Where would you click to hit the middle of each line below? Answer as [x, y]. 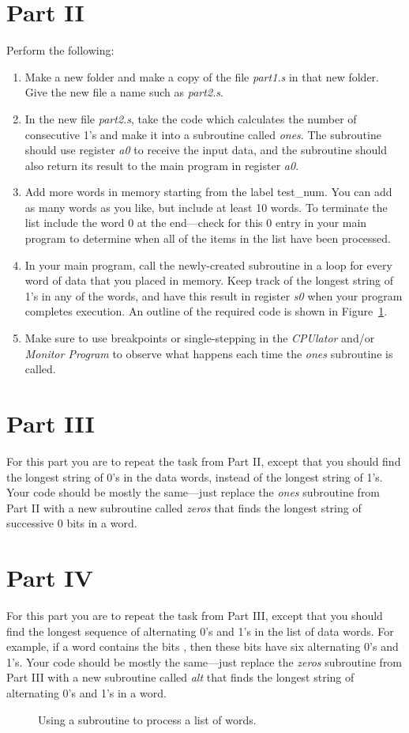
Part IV [50, 578]
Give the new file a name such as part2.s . [124, 92]
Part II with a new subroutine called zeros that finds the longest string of [184, 507]
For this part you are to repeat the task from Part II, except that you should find [204, 461]
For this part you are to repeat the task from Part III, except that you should [195, 616]
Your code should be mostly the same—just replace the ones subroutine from [193, 492]
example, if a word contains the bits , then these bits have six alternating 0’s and [203, 646]
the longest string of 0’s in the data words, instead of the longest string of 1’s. [195, 476]
